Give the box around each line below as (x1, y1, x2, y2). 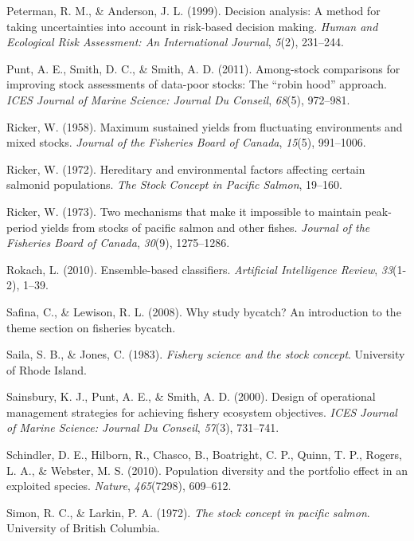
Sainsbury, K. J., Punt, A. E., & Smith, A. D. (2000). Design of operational (6, 388, 376, 405)
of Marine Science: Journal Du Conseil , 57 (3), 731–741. (6, 419, 279, 436)
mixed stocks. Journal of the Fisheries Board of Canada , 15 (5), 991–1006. (6, 134, 366, 151)
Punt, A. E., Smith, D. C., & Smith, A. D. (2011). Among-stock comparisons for (6, 60, 400, 76)
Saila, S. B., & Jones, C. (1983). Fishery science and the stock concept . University (6, 346, 405, 363)
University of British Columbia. (6, 519, 160, 536)
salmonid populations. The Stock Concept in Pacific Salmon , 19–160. (6, 176, 342, 193)
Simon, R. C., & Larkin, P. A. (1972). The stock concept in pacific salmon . (6, 504, 370, 520)
